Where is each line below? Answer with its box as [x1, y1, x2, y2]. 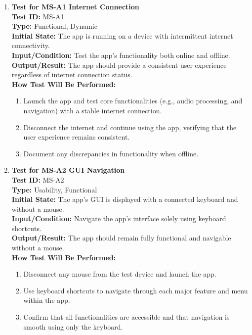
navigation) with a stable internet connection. [23, 105, 162, 115]
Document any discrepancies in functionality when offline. [23, 148, 199, 158]
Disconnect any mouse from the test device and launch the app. [23, 269, 216, 279]
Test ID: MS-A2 [11, 174, 64, 185]
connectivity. [11, 40, 50, 50]
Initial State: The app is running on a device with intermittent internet [11, 30, 233, 41]
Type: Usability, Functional [11, 184, 97, 194]
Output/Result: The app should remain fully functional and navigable [11, 233, 231, 243]
